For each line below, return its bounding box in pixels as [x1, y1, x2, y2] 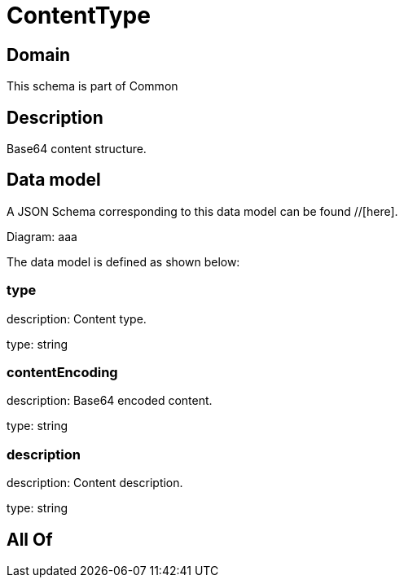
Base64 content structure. [7, 142, 147, 156]
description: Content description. [7, 476, 183, 490]
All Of [7, 529, 53, 550]
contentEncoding [7, 363, 118, 380]
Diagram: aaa [7, 229, 77, 244]
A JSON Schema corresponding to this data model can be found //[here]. [7, 204, 398, 218]
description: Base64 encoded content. [7, 393, 213, 408]
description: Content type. [7, 311, 147, 326]
